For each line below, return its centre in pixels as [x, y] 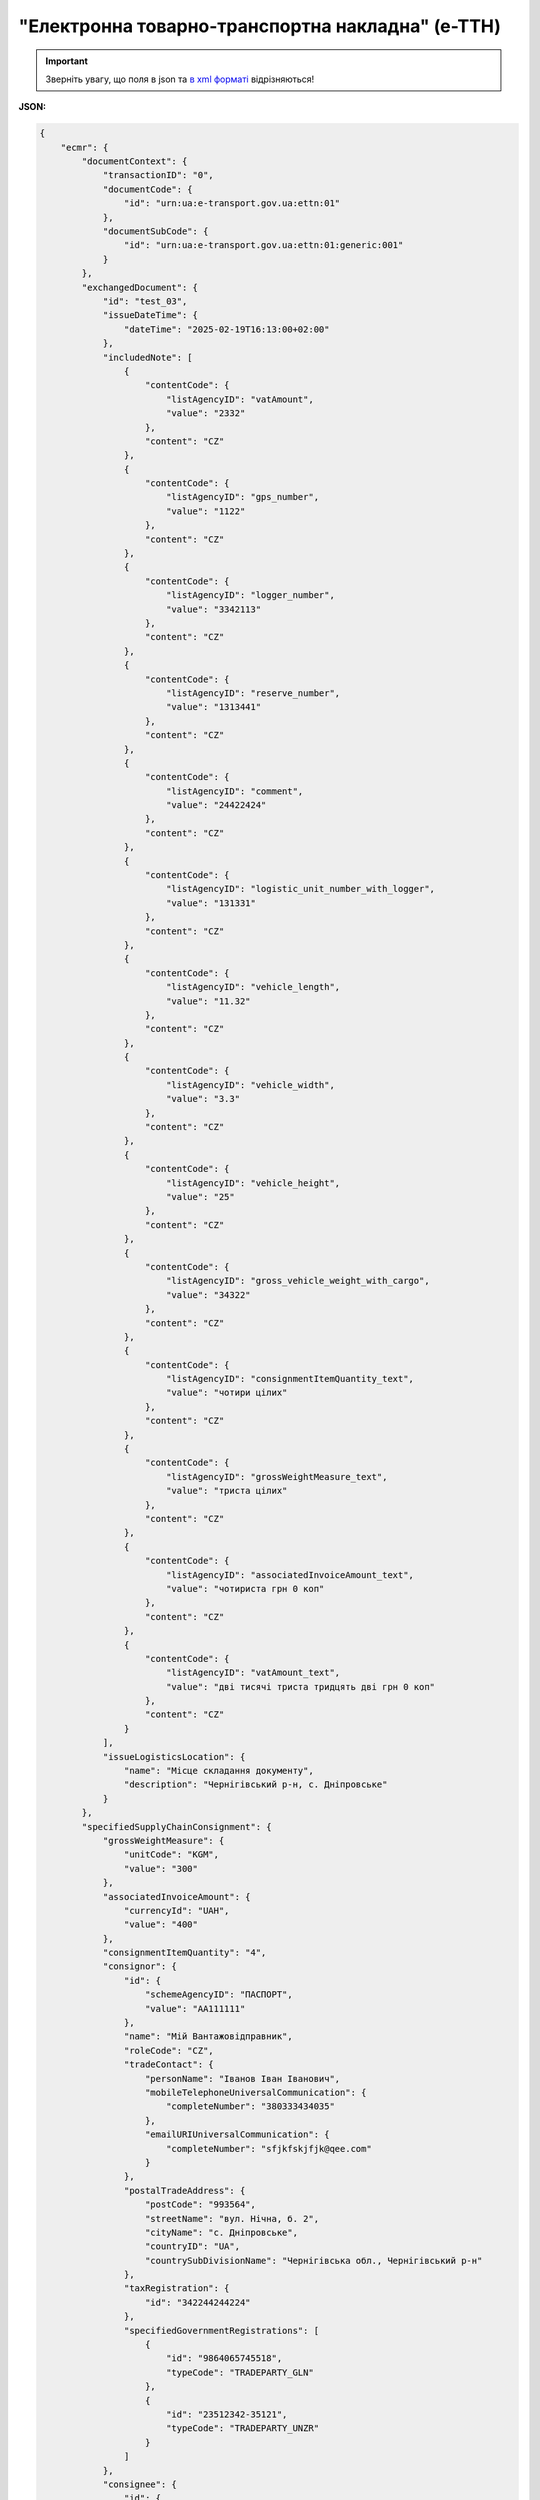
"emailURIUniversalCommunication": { [237, 2134]
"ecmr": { [84, 147]
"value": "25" [200, 1196]
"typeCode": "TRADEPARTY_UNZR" [242, 2428]
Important [67, 61]
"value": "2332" [205, 413]
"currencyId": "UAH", [176, 1910]
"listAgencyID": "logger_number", [250, 595]
